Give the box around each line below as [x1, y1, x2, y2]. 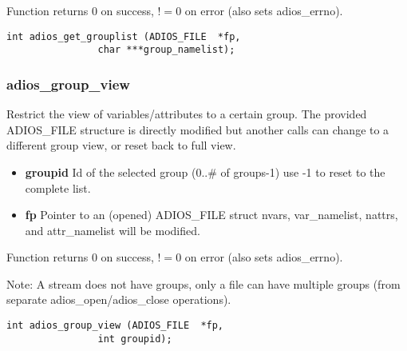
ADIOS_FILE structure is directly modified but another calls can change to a [6, 121, 389, 138]
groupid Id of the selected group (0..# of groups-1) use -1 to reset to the [25, 163, 385, 180]
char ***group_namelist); [97, 44, 235, 56]
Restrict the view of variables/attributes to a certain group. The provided [6, 106, 367, 122]
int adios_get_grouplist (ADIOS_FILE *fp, [6, 30, 241, 42]
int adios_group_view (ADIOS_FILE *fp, [6, 320, 224, 332]
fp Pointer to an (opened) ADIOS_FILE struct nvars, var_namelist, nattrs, [25, 206, 398, 223]
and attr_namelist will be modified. [25, 221, 200, 238]
